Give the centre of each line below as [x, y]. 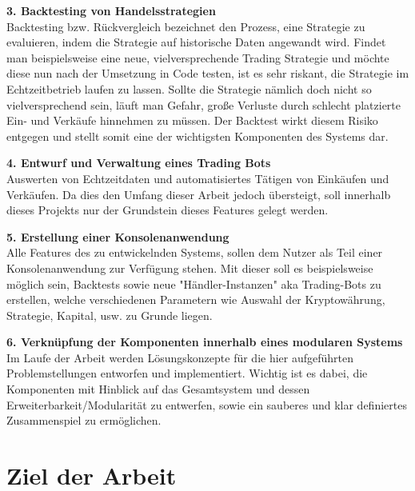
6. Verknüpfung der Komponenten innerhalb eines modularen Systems [205, 342]
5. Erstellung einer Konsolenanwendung [118, 236]
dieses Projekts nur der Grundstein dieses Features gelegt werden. [168, 210]
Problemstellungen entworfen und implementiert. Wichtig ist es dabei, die [187, 373]
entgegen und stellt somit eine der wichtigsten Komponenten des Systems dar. [198, 136]
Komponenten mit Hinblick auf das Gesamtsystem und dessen [158, 389]
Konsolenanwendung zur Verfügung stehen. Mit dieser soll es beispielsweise [190, 267]
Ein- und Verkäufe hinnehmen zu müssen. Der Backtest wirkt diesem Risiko [192, 120]
